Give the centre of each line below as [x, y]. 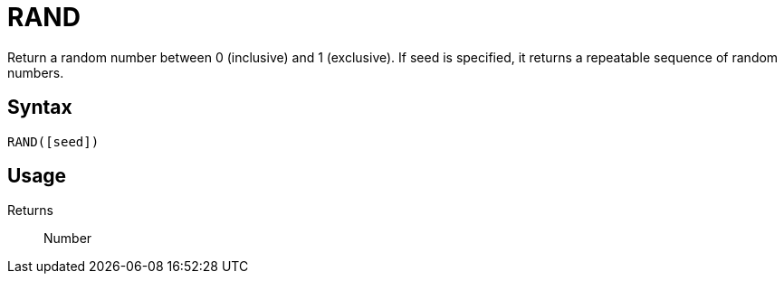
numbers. [36, 72]
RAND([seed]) [53, 141]
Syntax [40, 108]
